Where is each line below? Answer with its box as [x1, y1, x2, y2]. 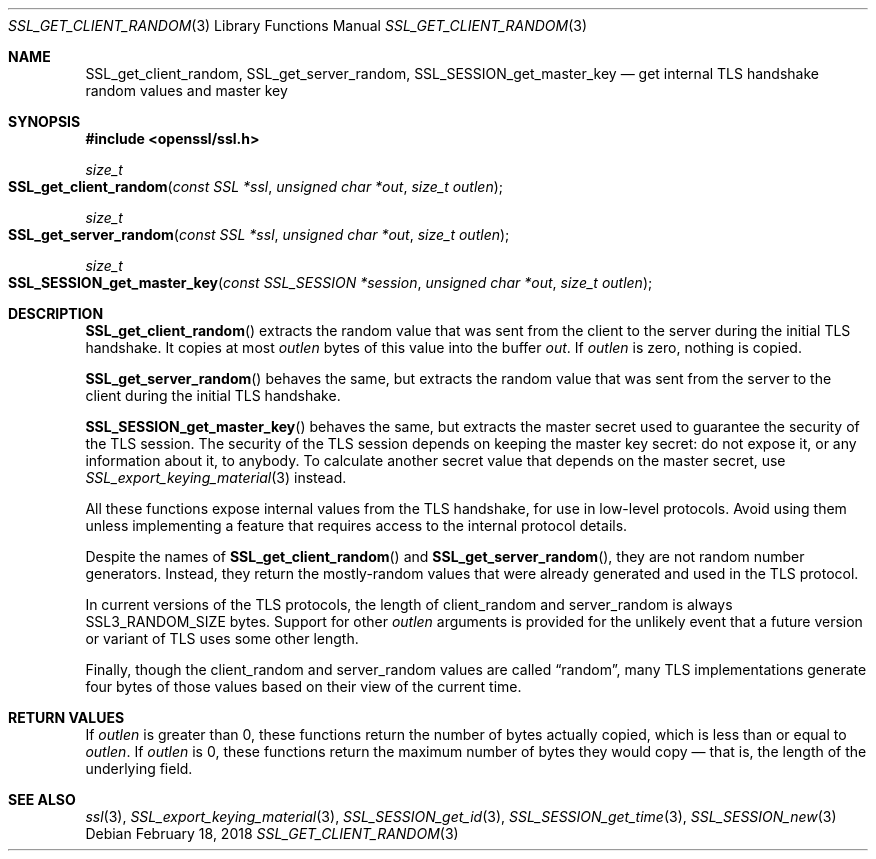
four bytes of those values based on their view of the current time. [85, 678, 522, 695]
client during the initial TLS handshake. [85, 387, 341, 404]
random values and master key [85, 82, 288, 99]
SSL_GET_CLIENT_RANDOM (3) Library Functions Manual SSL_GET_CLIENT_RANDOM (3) [8, 17, 588, 34]
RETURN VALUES [8, 709, 125, 726]
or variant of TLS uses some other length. [85, 630, 359, 647]
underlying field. [85, 760, 193, 777]
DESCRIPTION [8, 305, 104, 322]
